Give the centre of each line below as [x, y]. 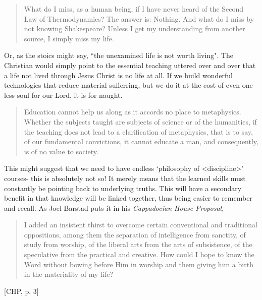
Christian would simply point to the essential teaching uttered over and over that [130, 65]
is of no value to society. [61, 151]
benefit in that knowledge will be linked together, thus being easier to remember [128, 198]
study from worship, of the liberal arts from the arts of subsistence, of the [138, 244]
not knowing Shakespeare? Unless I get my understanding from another [135, 28]
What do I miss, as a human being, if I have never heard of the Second [134, 9]
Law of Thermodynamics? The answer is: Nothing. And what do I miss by [139, 18]
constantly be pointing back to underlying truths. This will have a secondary [123, 188]
